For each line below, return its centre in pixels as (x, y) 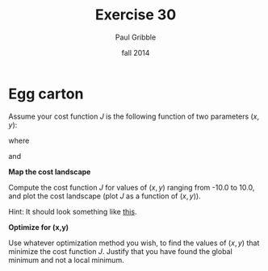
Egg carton (46, 94)
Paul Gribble (136, 37)
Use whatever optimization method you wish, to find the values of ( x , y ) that (134, 243)
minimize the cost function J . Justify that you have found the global (120, 251)
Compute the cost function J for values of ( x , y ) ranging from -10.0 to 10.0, (132, 187)
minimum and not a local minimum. (66, 260)
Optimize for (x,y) (39, 227)
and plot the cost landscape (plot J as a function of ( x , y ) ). (105, 196)
